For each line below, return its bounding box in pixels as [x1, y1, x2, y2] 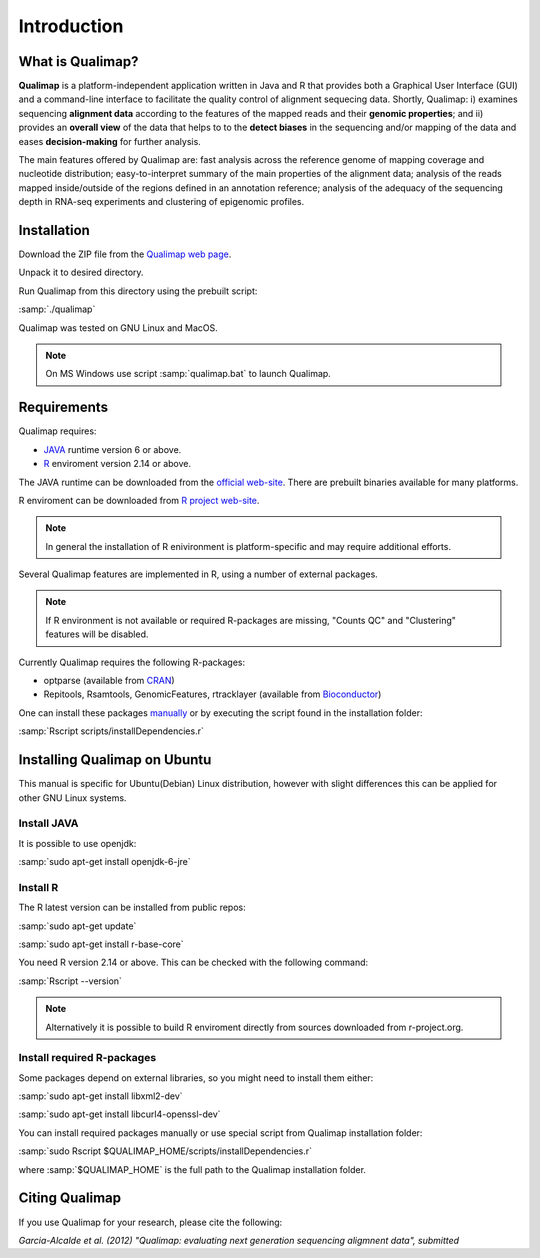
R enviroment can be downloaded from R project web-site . [18, 494, 260, 506]
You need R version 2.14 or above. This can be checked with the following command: [18, 956, 369, 969]
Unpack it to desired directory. [18, 266, 144, 279]
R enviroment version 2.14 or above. [43, 458, 192, 470]
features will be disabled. [45, 628, 149, 640]
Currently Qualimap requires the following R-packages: [18, 656, 245, 668]
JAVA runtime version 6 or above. [43, 443, 182, 455]
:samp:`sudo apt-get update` [18, 920, 137, 932]
